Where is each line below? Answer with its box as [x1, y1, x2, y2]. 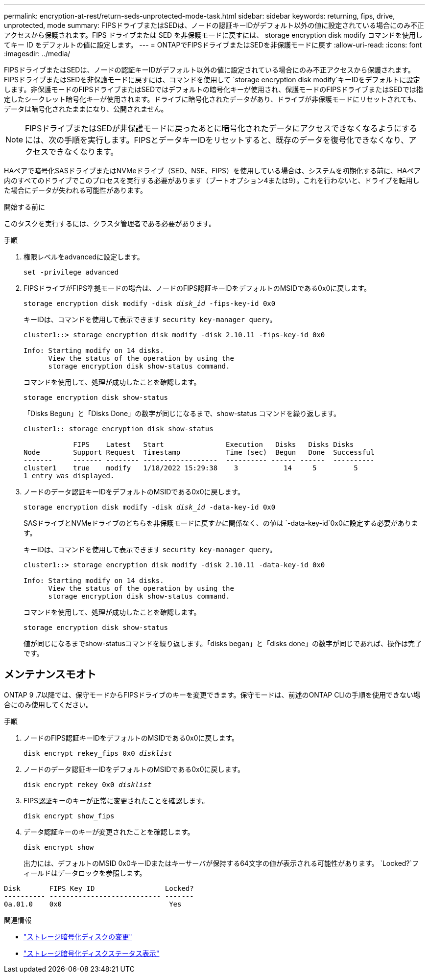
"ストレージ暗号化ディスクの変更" [24, 932, 132, 941]
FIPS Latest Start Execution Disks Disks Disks [73, 441, 354, 448]
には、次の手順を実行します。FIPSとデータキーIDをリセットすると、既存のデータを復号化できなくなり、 [25, 135, 409, 145]
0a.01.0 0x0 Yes [4, 900, 182, 908]
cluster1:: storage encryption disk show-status [24, 425, 214, 433]
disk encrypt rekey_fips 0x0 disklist [24, 749, 172, 757]
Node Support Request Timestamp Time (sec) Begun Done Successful [24, 448, 375, 456]
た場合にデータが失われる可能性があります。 [4, 186, 147, 194]
